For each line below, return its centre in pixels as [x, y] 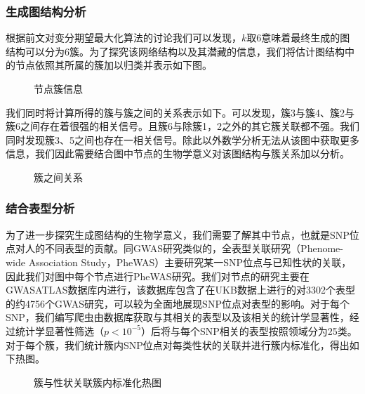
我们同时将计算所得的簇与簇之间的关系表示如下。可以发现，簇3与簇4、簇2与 [180, 112]
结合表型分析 [40, 208]
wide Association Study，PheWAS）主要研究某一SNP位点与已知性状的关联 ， [179, 262]
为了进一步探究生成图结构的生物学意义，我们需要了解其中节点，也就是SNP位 [182, 234]
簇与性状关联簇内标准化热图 [98, 382]
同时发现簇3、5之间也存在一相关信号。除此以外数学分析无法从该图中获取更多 [182, 139]
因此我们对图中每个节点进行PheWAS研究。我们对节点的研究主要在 [158, 276]
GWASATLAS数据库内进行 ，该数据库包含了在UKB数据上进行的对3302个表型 [180, 290]
